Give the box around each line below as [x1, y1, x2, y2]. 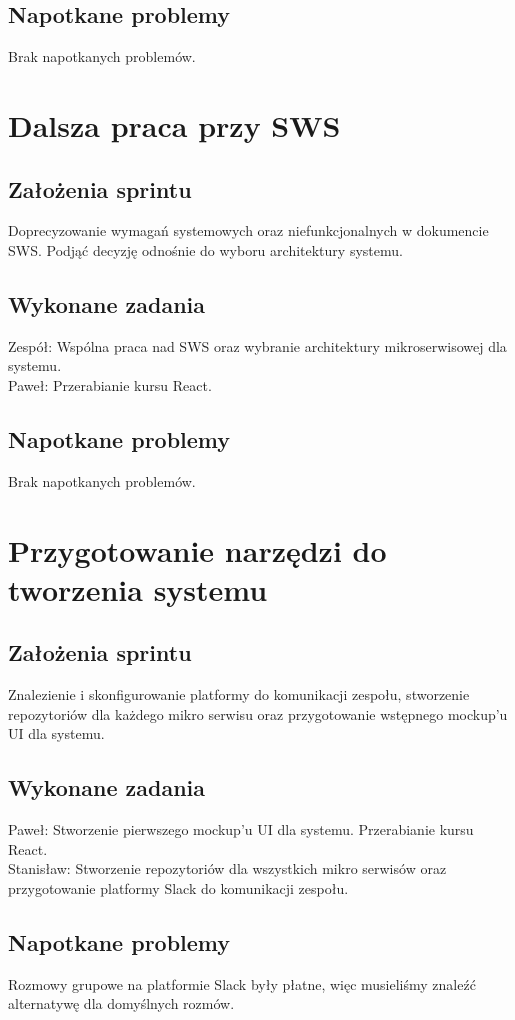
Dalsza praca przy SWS [8, 104, 341, 145]
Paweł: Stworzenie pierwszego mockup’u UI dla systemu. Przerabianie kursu [8, 819, 474, 840]
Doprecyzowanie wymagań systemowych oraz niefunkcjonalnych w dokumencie [8, 220, 489, 241]
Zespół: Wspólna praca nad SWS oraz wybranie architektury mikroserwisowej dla [8, 335, 507, 356]
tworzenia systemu [8, 568, 268, 609]
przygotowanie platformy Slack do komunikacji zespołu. [8, 877, 349, 898]
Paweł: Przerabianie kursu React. [8, 374, 212, 395]
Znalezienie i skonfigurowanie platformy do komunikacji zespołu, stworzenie [8, 684, 470, 705]
